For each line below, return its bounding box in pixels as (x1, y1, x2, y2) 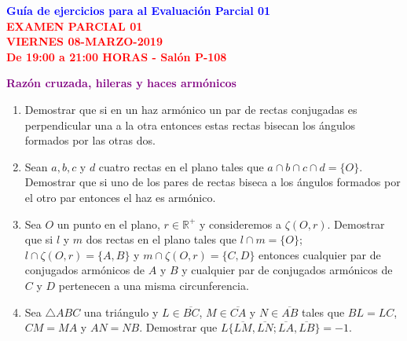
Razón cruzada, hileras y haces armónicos (6, 75, 236, 91)
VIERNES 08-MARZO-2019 (6, 33, 163, 49)
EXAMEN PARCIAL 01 (6, 17, 143, 34)
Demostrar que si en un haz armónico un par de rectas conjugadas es (24, 101, 357, 117)
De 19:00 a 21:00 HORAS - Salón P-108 (6, 48, 227, 64)
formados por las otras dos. (24, 132, 156, 148)
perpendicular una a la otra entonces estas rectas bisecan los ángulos (24, 116, 356, 133)
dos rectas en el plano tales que (86, 231, 236, 247)
